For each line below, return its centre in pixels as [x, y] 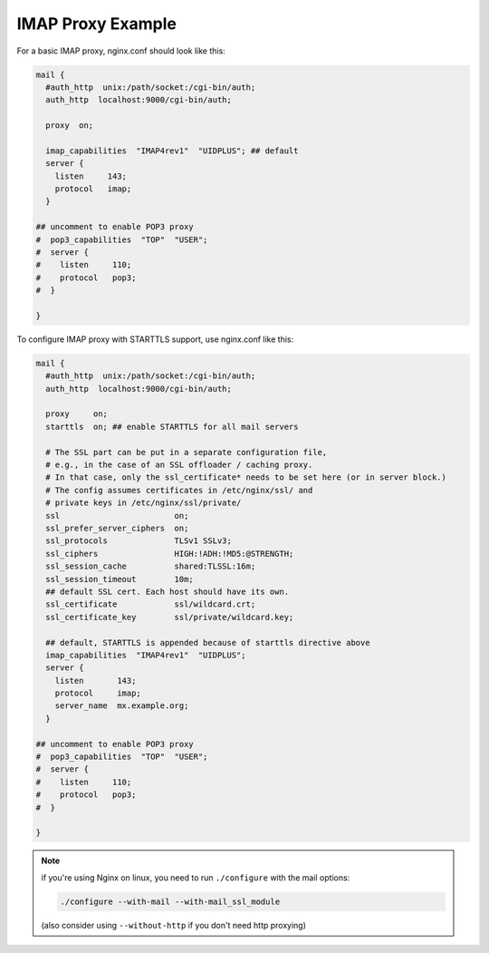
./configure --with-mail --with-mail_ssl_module [170, 901]
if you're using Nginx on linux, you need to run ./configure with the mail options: [196, 877]
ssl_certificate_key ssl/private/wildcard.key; [170, 617]
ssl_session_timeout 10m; [120, 579]
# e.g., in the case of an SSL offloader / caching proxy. [179, 465]
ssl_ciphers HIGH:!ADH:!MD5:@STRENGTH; [170, 554]
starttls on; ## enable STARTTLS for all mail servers [172, 427]
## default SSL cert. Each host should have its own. [168, 591]
